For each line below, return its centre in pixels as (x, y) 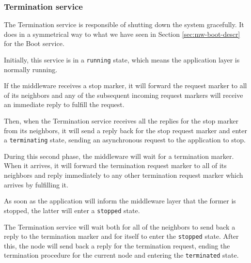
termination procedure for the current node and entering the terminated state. (121, 255)
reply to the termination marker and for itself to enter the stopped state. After (121, 236)
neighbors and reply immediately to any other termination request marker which (124, 175)
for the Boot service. (34, 43)
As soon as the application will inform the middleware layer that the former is (120, 201)
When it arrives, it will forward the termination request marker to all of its (115, 165)
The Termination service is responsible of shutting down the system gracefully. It (124, 24)
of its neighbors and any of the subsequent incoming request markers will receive (124, 95)
